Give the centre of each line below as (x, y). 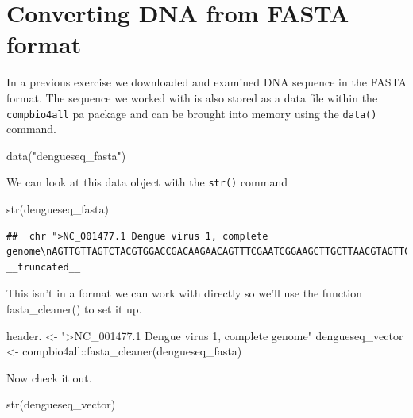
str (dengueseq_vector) (61, 404)
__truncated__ (44, 267)
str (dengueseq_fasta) (58, 209)
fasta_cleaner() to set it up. (74, 308)
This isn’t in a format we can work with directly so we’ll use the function (185, 293)
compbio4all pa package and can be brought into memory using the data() (192, 113)
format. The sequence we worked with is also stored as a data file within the (192, 97)
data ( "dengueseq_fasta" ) (66, 155)
